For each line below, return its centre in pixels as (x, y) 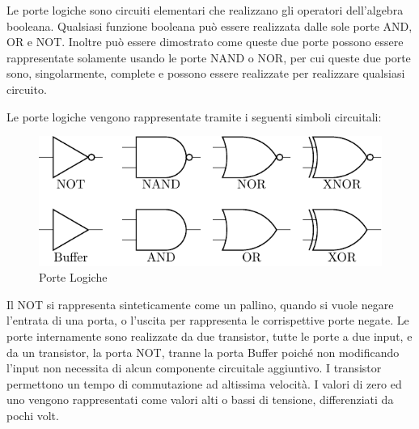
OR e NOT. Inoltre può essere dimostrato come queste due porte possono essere (205, 42)
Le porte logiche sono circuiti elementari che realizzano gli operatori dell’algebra (205, 10)
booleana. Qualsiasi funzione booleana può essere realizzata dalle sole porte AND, (209, 25)
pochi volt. (33, 415)
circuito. (27, 89)
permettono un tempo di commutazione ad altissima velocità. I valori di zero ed (204, 383)
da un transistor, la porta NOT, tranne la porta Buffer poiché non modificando (203, 352)
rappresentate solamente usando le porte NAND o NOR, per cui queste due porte (209, 57)
